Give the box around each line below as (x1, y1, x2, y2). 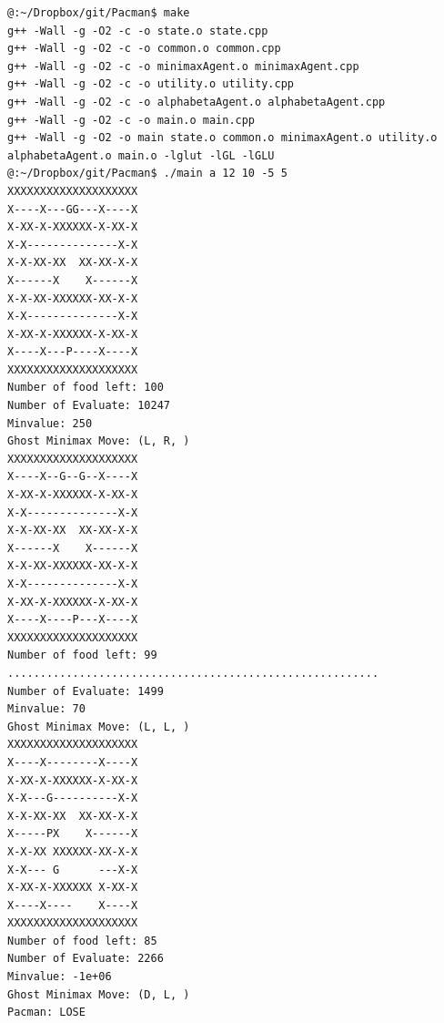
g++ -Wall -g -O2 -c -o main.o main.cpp (7, 113, 256, 127)
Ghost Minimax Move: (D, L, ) (7, 987, 190, 1001)
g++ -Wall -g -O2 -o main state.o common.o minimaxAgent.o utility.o (7, 131, 438, 145)
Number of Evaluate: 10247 (7, 399, 170, 413)
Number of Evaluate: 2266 (7, 952, 164, 966)
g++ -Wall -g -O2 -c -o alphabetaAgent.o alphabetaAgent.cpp (7, 95, 386, 108)
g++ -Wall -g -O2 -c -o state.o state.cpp (7, 24, 268, 37)
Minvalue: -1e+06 (7, 970, 112, 984)
